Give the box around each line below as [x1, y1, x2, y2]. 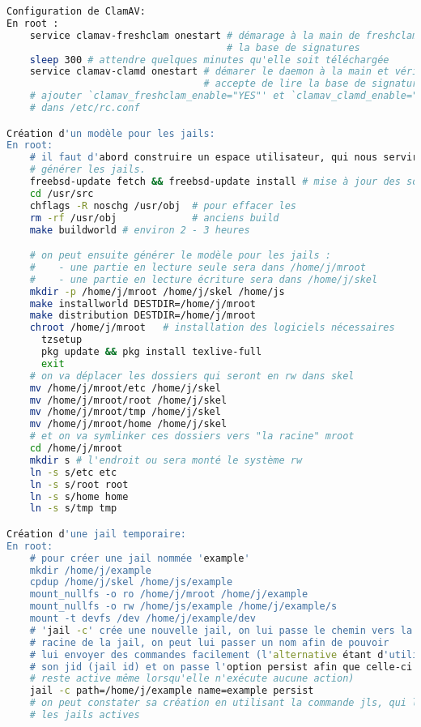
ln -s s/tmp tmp [29, 502, 117, 515]
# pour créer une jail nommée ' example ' [29, 552, 250, 564]
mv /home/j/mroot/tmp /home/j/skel [29, 406, 221, 418]
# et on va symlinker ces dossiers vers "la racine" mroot [29, 430, 355, 443]
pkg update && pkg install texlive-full [40, 346, 262, 358]
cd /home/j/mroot [29, 443, 123, 455]
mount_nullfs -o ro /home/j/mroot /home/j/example [29, 588, 308, 601]
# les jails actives [29, 709, 140, 721]
